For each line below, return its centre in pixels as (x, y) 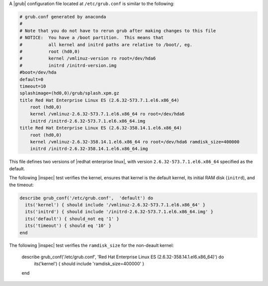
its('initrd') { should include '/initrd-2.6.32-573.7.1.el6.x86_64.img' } (119, 212)
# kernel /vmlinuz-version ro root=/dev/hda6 (88, 59)
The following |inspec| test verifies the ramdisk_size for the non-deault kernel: (92, 245)
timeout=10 (33, 86)
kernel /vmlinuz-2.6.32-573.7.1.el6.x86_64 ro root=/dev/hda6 (107, 114)
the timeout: (22, 185)
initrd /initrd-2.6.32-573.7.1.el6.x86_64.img (88, 121)
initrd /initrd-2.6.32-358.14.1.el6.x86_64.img (89, 149)
